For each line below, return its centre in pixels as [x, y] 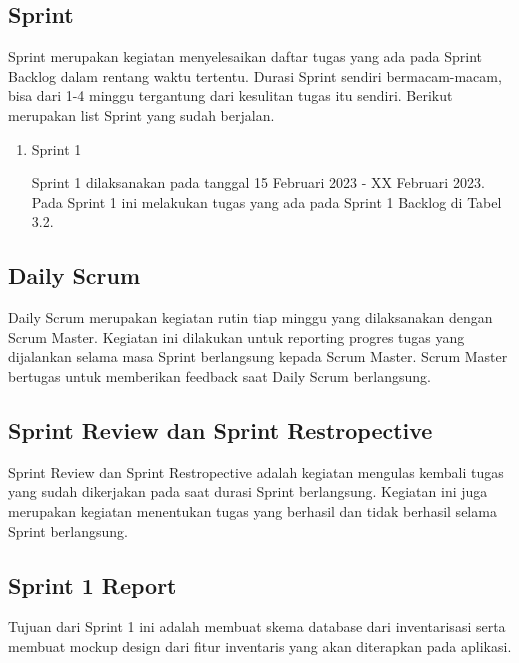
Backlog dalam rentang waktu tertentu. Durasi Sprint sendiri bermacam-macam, [255, 75]
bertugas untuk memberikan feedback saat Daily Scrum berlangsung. [219, 375]
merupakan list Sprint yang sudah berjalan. [141, 114]
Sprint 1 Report [92, 584]
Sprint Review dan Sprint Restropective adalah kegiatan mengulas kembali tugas [256, 471]
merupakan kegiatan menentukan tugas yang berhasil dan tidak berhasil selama [252, 510]
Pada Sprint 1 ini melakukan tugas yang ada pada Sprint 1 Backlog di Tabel [266, 201]
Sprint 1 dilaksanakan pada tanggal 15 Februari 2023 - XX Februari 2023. [258, 182]
